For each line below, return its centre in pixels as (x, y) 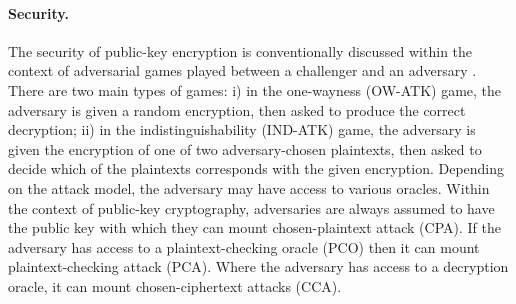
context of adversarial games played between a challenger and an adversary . (242, 70)
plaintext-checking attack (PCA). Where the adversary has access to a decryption (258, 266)
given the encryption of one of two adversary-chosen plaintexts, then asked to (245, 148)
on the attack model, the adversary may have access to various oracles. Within (249, 187)
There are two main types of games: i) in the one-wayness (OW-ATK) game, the (255, 89)
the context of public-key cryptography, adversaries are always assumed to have (251, 207)
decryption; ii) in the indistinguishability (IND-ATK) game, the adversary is (242, 129)
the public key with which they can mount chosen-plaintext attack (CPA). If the (254, 227)
